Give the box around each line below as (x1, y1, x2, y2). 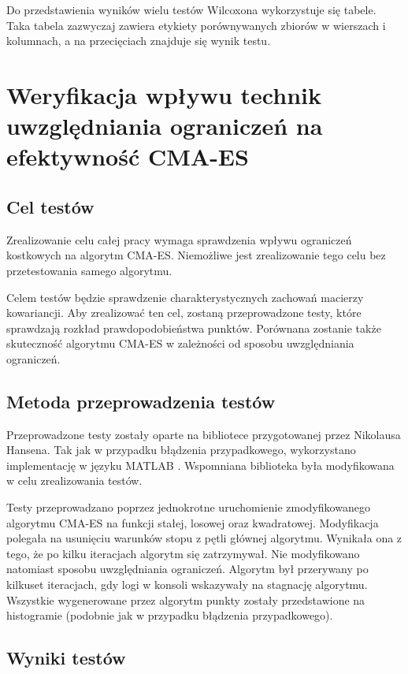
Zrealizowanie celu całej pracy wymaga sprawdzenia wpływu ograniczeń (6, 231, 352, 248)
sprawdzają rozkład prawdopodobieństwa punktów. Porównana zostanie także (6, 319, 381, 336)
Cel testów (6, 194, 95, 218)
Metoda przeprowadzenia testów (6, 389, 276, 413)
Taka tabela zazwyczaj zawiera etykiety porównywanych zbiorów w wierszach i (6, 17, 386, 33)
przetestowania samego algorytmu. (6, 262, 172, 278)
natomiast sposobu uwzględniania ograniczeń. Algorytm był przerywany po (6, 560, 369, 577)
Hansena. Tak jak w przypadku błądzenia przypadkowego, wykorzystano (6, 441, 356, 458)
